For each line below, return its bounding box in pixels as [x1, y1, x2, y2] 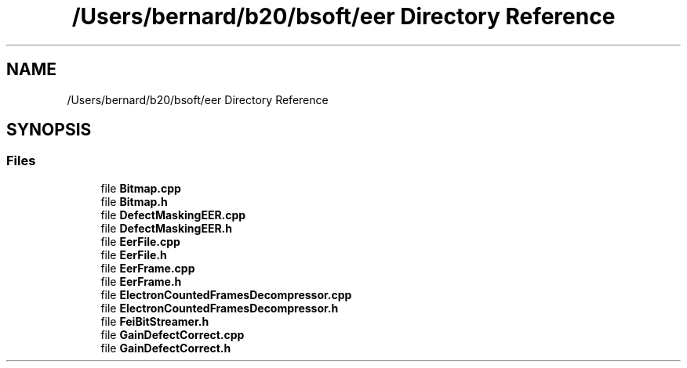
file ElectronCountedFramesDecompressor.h [100, 301, 339, 315]
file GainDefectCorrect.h [100, 341, 231, 355]
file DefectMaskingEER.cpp [100, 207, 246, 222]
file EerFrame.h [100, 274, 182, 288]
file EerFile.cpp [100, 234, 180, 248]
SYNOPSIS [6, 120, 92, 140]
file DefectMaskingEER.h [100, 221, 232, 235]
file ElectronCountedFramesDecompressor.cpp [100, 287, 352, 301]
